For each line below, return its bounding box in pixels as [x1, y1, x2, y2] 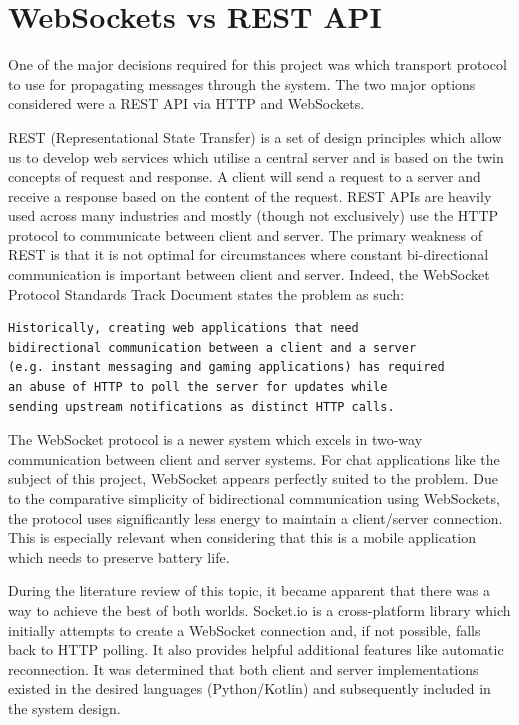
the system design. [8, 697, 121, 718]
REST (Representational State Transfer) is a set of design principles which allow [8, 126, 502, 147]
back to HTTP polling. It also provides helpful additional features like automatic [8, 639, 504, 660]
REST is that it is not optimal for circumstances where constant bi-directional [8, 244, 489, 265]
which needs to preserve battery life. [8, 546, 230, 567]
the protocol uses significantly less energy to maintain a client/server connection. [8, 507, 503, 528]
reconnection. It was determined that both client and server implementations [8, 658, 479, 679]
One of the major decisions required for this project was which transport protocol [8, 54, 507, 75]
